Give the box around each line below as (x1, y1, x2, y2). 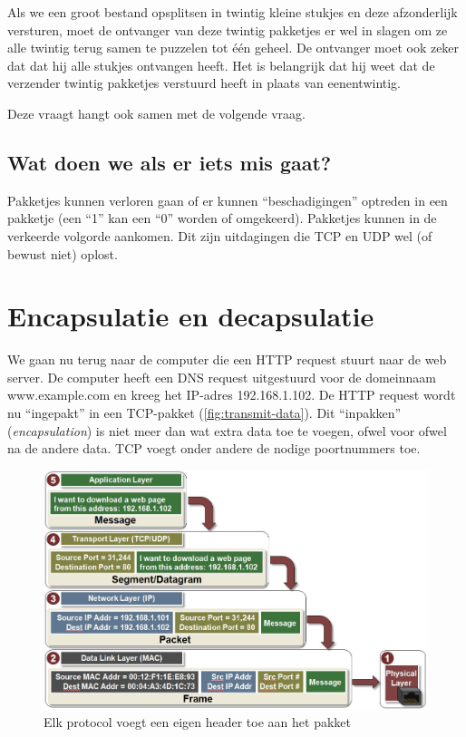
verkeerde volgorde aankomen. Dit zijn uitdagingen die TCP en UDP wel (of (7, 226, 432, 245)
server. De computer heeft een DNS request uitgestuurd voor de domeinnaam (7, 367, 436, 386)
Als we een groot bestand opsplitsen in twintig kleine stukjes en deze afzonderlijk (7, 3, 458, 21)
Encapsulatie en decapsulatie (7, 297, 374, 335)
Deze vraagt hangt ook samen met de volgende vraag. (7, 103, 306, 122)
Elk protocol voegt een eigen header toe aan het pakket (44, 713, 351, 732)
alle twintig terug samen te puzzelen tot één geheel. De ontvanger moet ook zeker (7, 38, 460, 57)
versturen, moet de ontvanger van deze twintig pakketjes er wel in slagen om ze (7, 20, 448, 39)
